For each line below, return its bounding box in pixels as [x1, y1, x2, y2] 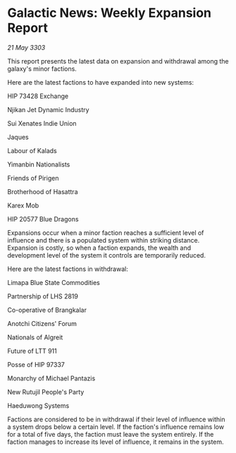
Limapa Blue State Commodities [7, 278, 100, 286]
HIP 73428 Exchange [7, 92, 69, 100]
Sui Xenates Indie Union [7, 119, 77, 128]
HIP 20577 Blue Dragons [7, 215, 79, 223]
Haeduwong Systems [7, 401, 70, 410]
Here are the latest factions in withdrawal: [7, 265, 128, 273]
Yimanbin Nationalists [7, 160, 70, 169]
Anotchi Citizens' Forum [7, 319, 77, 327]
